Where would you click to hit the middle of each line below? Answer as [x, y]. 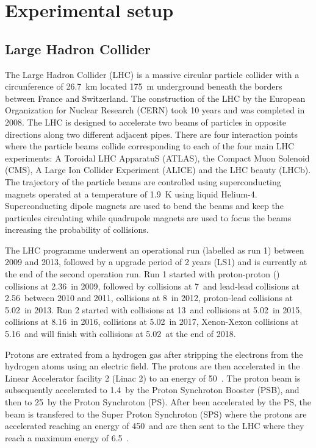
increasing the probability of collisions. [77, 229]
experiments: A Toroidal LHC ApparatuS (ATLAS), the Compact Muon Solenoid [157, 158]
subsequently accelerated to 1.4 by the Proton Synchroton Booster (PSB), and [152, 390]
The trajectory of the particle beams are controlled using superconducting [143, 181]
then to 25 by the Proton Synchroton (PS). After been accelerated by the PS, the [158, 402]
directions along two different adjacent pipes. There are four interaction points [151, 134]
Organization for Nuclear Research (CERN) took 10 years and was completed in [155, 110]
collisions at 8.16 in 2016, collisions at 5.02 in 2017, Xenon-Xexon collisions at [152, 322]
